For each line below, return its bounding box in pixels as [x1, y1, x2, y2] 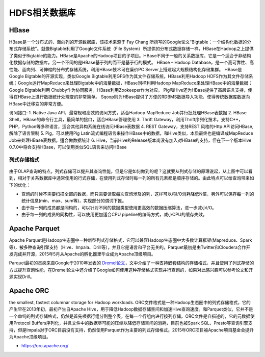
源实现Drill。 [9, 274, 34, 280]
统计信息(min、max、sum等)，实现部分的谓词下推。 [21, 198, 127, 204]
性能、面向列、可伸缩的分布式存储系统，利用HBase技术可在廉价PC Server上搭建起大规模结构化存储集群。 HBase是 [9, 66, 242, 72]
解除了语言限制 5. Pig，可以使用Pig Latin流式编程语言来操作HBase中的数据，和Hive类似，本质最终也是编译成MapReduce [9, 130, 254, 136]
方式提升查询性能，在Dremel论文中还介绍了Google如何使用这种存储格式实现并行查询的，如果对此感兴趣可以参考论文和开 [9, 267, 253, 273]
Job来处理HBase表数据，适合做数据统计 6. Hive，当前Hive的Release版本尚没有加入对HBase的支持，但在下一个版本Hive [9, 137, 252, 143]
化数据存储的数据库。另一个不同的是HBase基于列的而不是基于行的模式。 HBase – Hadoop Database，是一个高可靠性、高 [9, 59, 254, 66]
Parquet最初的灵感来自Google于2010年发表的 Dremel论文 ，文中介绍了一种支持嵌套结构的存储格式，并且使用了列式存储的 [9, 260, 254, 266]
